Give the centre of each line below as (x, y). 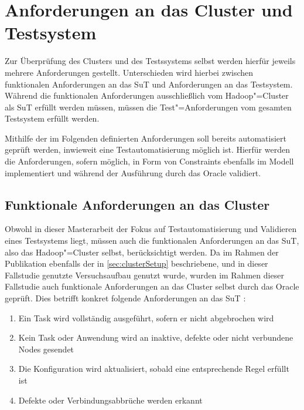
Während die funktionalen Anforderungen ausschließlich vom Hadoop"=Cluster (147, 95)
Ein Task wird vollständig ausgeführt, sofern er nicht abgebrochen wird (146, 317)
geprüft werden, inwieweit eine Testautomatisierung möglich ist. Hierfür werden (147, 149)
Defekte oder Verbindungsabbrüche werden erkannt (110, 400)
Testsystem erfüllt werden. (52, 118)
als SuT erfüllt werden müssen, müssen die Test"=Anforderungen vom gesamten (148, 107)
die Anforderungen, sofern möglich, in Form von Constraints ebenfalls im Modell (149, 161)
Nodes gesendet (46, 349)
